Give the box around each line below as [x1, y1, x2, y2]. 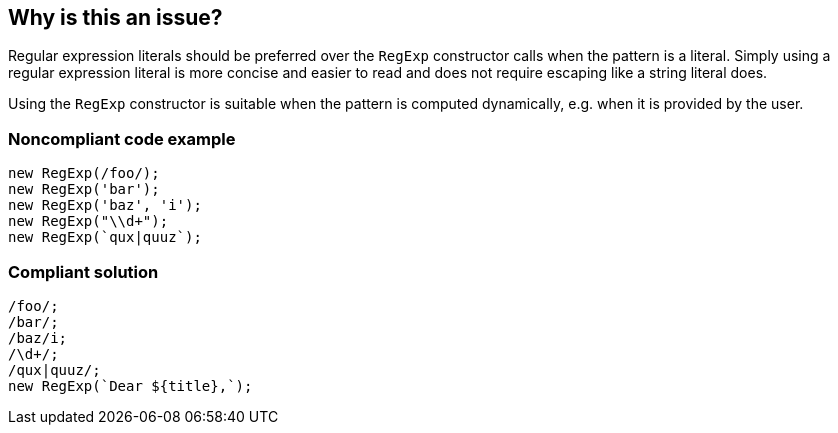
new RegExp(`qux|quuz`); [8, 229, 202, 246]
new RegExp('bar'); [8, 181, 160, 198]
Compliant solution [8, 261, 159, 282]
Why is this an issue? [8, 5, 223, 30]
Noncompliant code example [8, 128, 236, 149]
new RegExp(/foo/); [8, 165, 160, 182]
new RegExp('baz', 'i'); [8, 197, 202, 214]
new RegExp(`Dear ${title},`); [8, 377, 253, 394]
